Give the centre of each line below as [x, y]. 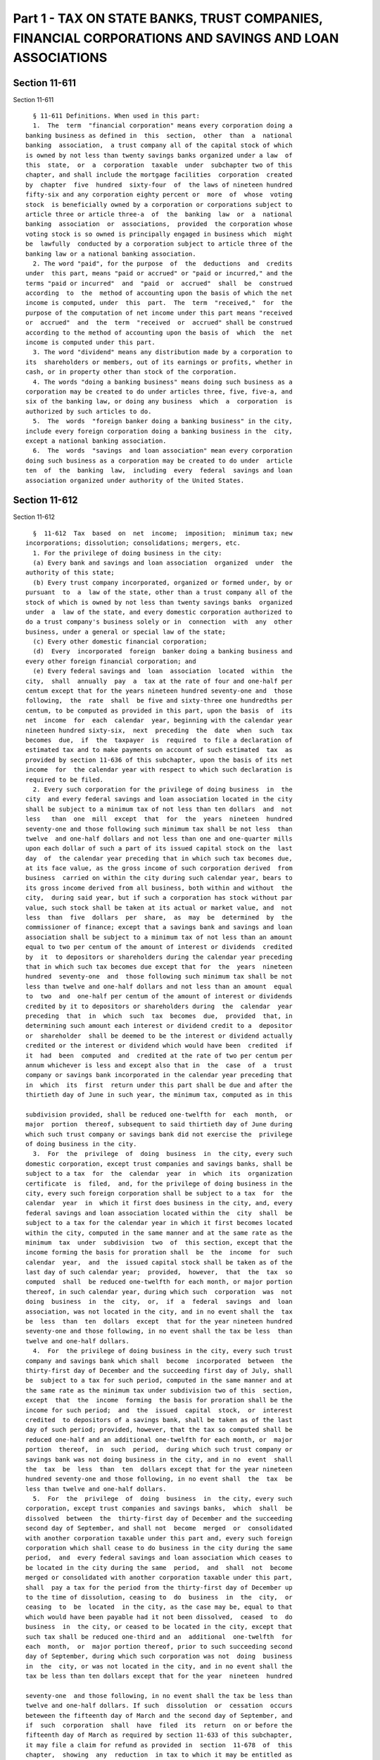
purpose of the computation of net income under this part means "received [159, 313]
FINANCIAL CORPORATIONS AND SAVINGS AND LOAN [176, 38]
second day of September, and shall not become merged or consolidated [159, 1528]
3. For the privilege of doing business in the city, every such [163, 1154]
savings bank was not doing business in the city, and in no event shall [159, 1459]
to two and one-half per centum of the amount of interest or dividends [159, 997]
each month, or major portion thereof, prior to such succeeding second [159, 1646]
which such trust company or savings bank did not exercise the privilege [159, 1134]
